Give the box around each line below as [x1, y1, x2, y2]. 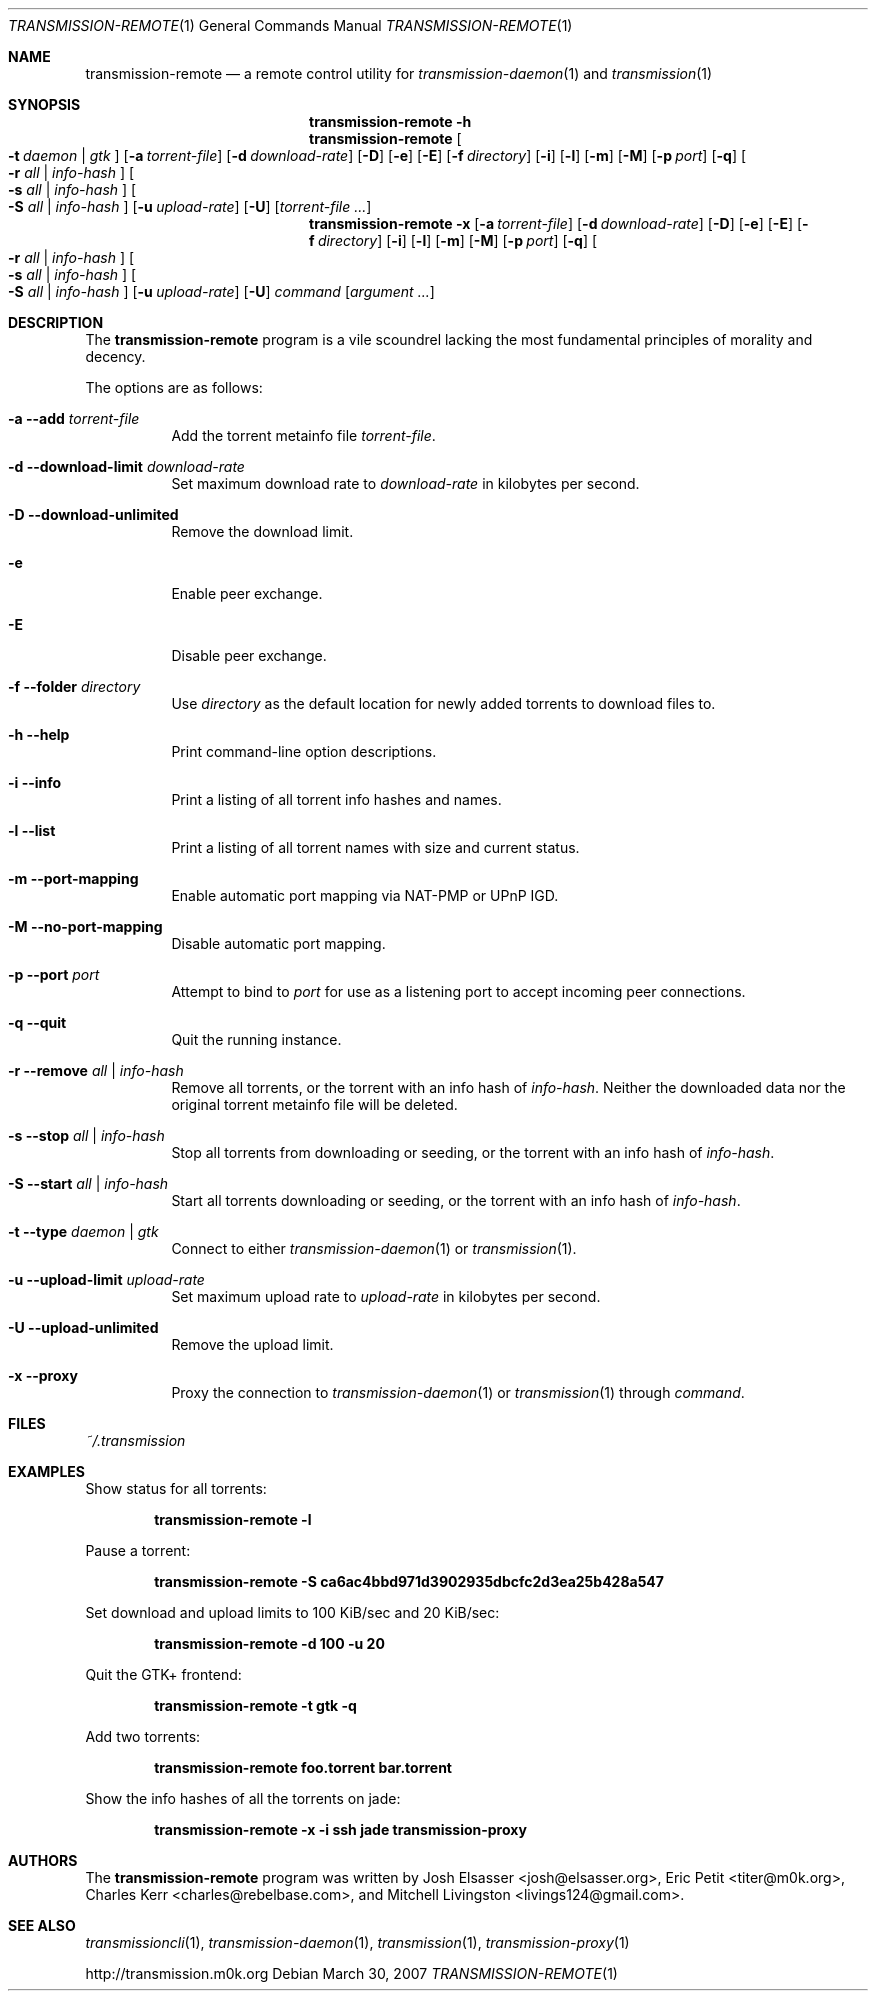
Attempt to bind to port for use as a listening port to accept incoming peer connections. [171, 983, 746, 1000]
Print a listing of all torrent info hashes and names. [171, 791, 502, 808]
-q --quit [8, 1014, 67, 1031]
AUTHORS [8, 1852, 78, 1869]
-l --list [8, 822, 56, 839]
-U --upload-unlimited [8, 1319, 159, 1336]
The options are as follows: [85, 379, 263, 396]
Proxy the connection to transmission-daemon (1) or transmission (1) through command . [171, 1384, 745, 1401]
